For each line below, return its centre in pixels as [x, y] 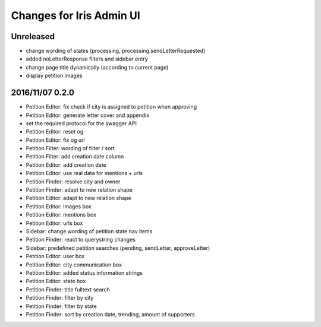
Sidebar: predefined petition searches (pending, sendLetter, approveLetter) [118, 248]
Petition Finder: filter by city [60, 298]
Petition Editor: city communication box [74, 265]
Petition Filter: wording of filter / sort [70, 148]
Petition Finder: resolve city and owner [73, 182]
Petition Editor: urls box [54, 223]
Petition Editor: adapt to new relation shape [79, 198]
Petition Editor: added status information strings [84, 272]
